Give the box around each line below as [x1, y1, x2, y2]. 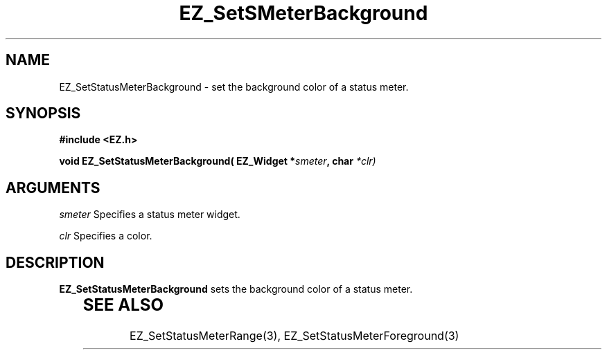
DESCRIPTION [6, 253, 105, 271]
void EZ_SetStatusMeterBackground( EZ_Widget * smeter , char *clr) [59, 155, 376, 167]
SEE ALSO [82, 295, 164, 316]
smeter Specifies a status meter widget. [59, 208, 240, 221]
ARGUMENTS [6, 179, 100, 197]
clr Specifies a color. [59, 230, 152, 242]
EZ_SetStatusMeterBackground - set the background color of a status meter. [59, 80, 409, 93]
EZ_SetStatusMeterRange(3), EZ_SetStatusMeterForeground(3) [130, 329, 459, 343]
